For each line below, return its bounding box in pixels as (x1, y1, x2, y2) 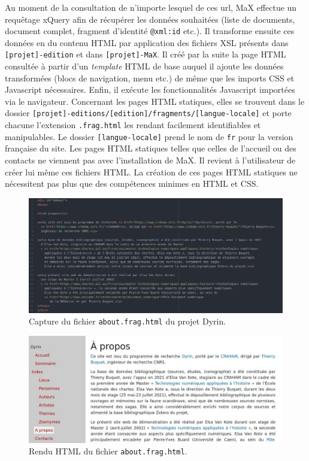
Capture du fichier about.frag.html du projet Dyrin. (29, 315, 226, 327)
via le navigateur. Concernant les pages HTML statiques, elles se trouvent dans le (5, 95, 305, 107)
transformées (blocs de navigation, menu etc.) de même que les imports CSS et (5, 71, 295, 84)
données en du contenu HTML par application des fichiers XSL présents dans (5, 36, 289, 48)
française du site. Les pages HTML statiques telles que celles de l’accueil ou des (5, 142, 296, 154)
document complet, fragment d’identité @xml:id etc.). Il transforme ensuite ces (5, 25, 295, 37)
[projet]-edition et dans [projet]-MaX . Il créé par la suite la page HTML (5, 48, 286, 60)
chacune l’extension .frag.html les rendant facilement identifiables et (5, 119, 261, 131)
